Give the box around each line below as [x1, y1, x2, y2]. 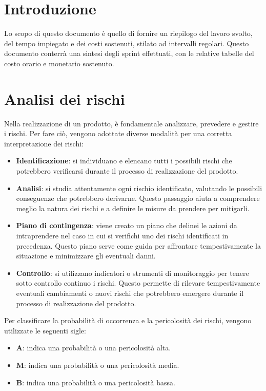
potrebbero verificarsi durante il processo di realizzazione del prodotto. [16, 165, 238, 176]
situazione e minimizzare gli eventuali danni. [16, 250, 156, 261]
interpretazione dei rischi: [4, 138, 84, 148]
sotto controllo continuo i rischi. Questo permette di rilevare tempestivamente [16, 277, 260, 288]
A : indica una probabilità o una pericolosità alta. [16, 342, 171, 353]
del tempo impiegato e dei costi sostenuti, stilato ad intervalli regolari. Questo [4, 38, 249, 48]
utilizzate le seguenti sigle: [4, 325, 86, 336]
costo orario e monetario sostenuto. [4, 58, 114, 68]
